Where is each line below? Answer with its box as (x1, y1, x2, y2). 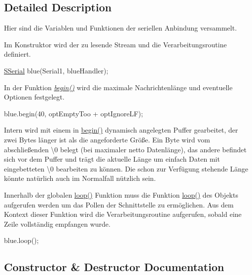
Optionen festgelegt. (4, 92, 65, 102)
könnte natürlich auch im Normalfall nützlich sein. (4, 173, 156, 183)
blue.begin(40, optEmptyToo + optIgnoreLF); (4, 108, 143, 118)
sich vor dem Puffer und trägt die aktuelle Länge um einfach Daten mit (4, 154, 220, 164)
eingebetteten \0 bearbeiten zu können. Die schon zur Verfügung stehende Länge (4, 163, 249, 173)
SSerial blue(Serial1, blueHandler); (4, 65, 108, 75)
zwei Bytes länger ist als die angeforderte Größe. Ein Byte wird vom (4, 134, 210, 144)
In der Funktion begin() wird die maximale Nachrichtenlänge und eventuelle (4, 82, 233, 92)
